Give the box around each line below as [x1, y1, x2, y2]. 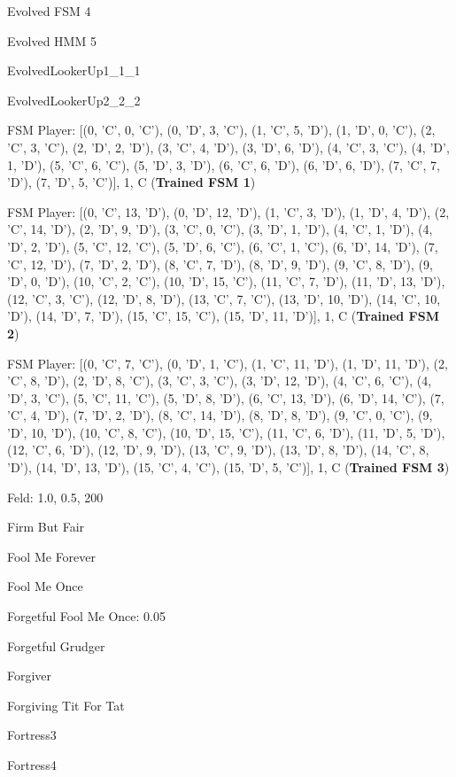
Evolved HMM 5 [7, 31, 97, 50]
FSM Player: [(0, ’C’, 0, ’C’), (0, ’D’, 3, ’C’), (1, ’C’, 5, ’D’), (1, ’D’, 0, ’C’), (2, [7, 120, 436, 139]
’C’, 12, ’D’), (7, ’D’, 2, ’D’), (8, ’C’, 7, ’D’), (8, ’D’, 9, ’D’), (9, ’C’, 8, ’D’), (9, [7, 254, 433, 273]
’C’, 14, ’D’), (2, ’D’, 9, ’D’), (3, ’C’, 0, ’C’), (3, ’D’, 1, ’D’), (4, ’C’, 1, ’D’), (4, [7, 220, 433, 238]
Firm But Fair [7, 517, 85, 536]
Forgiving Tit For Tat [7, 695, 125, 714]
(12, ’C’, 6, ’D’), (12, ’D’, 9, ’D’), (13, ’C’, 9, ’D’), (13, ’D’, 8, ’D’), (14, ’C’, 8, [7, 440, 429, 459]
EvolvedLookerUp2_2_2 [7, 90, 141, 109]
